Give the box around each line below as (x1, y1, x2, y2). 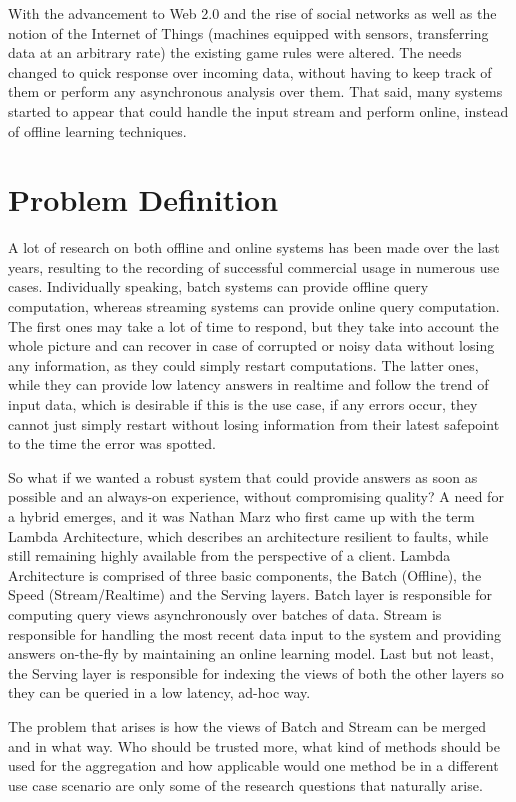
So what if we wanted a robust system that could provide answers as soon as (8, 466, 478, 487)
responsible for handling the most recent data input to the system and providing (8, 623, 501, 644)
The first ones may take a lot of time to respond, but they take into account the (8, 315, 499, 336)
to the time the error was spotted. (8, 433, 216, 454)
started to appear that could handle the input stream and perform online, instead (8, 100, 509, 121)
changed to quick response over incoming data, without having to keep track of (8, 61, 492, 82)
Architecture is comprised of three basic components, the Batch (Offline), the (8, 564, 482, 585)
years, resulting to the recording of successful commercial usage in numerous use (8, 256, 500, 277)
